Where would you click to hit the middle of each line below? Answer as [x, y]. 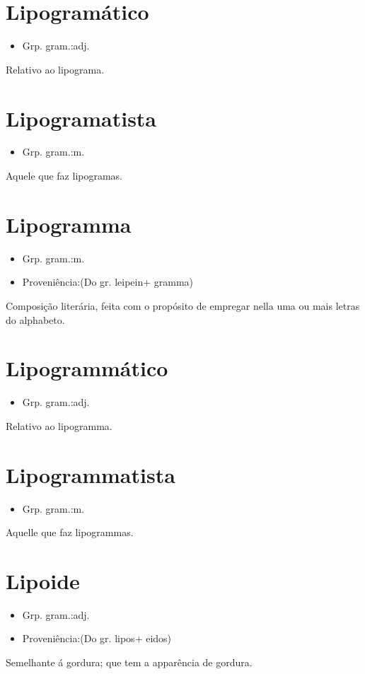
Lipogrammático [87, 368]
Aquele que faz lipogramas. [64, 176]
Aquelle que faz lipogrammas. [70, 532]
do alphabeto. [35, 319]
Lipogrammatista [91, 474]
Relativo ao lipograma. [55, 69]
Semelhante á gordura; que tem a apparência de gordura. [129, 662]
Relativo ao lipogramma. [59, 425]
